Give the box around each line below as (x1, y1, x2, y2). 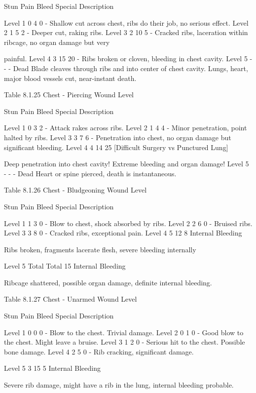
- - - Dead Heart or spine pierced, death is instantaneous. (4, 168, 177, 178)
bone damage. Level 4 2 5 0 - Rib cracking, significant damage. (4, 346, 194, 356)
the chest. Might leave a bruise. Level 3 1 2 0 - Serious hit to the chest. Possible (4, 337, 245, 347)
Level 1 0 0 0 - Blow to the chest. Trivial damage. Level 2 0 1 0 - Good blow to (4, 327, 244, 337)
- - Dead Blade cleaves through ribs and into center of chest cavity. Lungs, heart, (4, 63, 248, 73)
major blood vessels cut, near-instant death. (4, 73, 137, 83)
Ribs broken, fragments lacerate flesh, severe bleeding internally (4, 244, 196, 254)
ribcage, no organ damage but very (4, 37, 110, 47)
